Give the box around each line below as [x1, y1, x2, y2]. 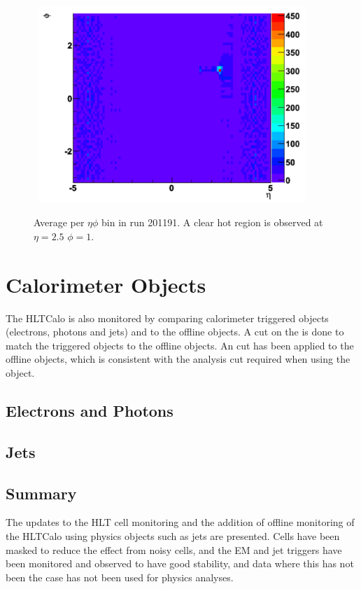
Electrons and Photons [6, 399, 174, 421]
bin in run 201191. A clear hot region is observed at [101, 215, 323, 230]
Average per [34, 215, 85, 230]
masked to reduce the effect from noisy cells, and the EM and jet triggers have [6, 542, 342, 557]
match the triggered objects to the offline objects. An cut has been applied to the [6, 338, 354, 352]
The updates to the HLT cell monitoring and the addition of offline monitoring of [6, 515, 355, 529]
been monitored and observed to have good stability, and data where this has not [6, 556, 354, 571]
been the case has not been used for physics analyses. [6, 569, 234, 584]
